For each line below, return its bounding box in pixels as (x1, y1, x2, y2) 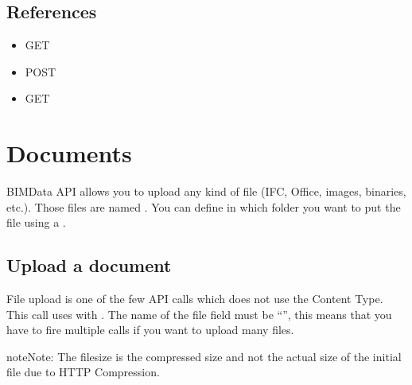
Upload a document (6, 253, 172, 278)
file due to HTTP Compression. (6, 364, 160, 380)
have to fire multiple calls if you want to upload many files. (6, 321, 294, 338)
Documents (6, 137, 132, 169)
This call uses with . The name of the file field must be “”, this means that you (6, 305, 392, 322)
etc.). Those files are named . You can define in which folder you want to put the (6, 198, 401, 215)
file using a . (6, 214, 66, 231)
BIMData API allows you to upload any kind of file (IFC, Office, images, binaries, (6, 183, 406, 200)
